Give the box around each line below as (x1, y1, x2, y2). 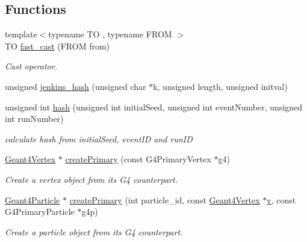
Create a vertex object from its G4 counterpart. (5, 173, 178, 185)
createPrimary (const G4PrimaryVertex (65, 153, 211, 165)
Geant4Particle (5, 193, 60, 206)
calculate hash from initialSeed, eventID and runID (5, 132, 193, 145)
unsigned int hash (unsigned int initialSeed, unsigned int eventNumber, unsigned (5, 100, 303, 113)
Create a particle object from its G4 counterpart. (5, 225, 183, 238)
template (5, 28, 37, 40)
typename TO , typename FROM (48, 28, 172, 40)
